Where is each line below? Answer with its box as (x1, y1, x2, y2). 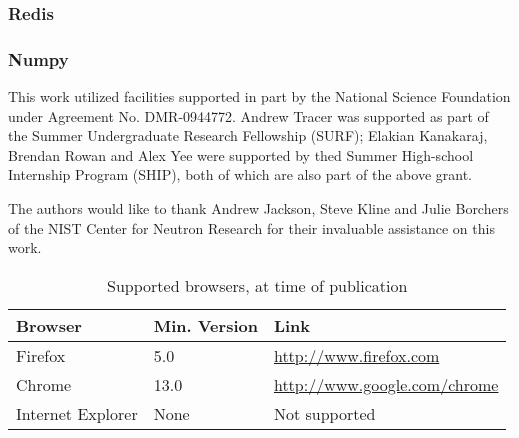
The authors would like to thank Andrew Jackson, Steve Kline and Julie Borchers (8, 198, 509, 219)
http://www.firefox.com (273, 343, 440, 367)
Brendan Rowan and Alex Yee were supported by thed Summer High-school (8, 144, 474, 165)
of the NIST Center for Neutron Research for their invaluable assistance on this (8, 217, 495, 238)
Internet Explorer (16, 401, 138, 425)
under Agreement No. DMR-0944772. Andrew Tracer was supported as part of (8, 105, 489, 126)
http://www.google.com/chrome (273, 372, 499, 396)
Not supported (273, 401, 376, 425)
